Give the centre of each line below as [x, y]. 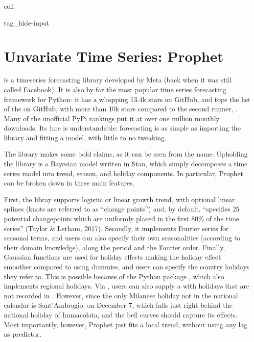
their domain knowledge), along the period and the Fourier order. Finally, [115, 247]
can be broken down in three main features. [69, 183]
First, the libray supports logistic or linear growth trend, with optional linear [119, 199]
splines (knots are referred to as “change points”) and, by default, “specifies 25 [122, 209]
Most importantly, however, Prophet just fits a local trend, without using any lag [126, 324]
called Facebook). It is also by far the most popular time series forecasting [115, 89]
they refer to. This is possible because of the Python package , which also [114, 276]
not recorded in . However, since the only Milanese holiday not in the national [121, 295]
